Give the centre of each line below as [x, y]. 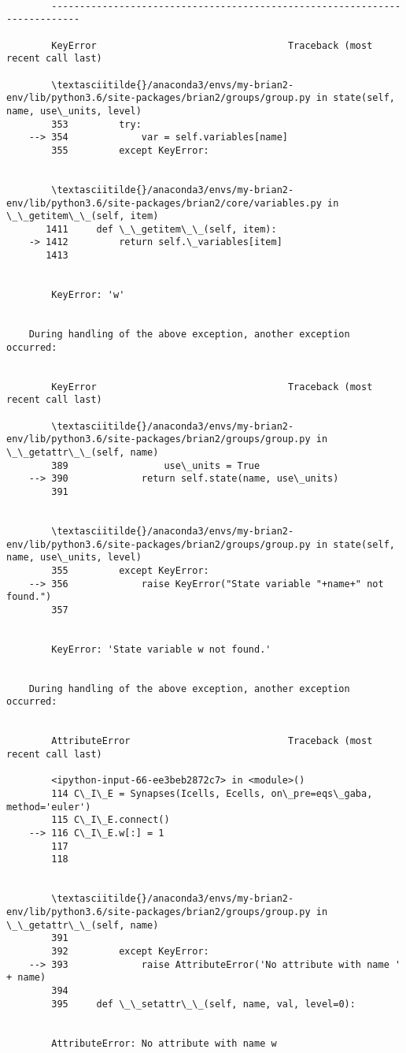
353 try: [96, 124]
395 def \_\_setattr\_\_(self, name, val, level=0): [203, 1004]
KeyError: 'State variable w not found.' [161, 649]
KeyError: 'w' [88, 295]
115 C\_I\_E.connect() [111, 820]
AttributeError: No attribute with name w [164, 1043]
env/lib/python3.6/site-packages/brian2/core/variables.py [164, 203]
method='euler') [49, 807]
